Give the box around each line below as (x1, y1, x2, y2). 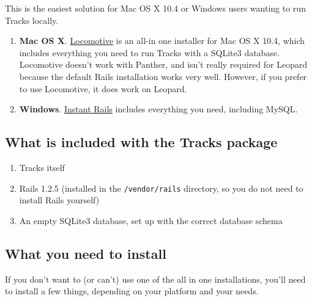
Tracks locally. (5, 13, 59, 26)
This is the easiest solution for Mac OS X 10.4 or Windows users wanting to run (5, 2, 306, 14)
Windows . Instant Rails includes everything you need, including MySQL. (19, 103, 298, 115)
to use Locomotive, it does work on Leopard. (19, 82, 187, 95)
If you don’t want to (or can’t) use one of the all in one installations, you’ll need (5, 272, 306, 285)
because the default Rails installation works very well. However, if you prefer (19, 70, 307, 82)
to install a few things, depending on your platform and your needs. (5, 285, 259, 297)
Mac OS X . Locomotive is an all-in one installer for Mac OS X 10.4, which (19, 34, 305, 47)
